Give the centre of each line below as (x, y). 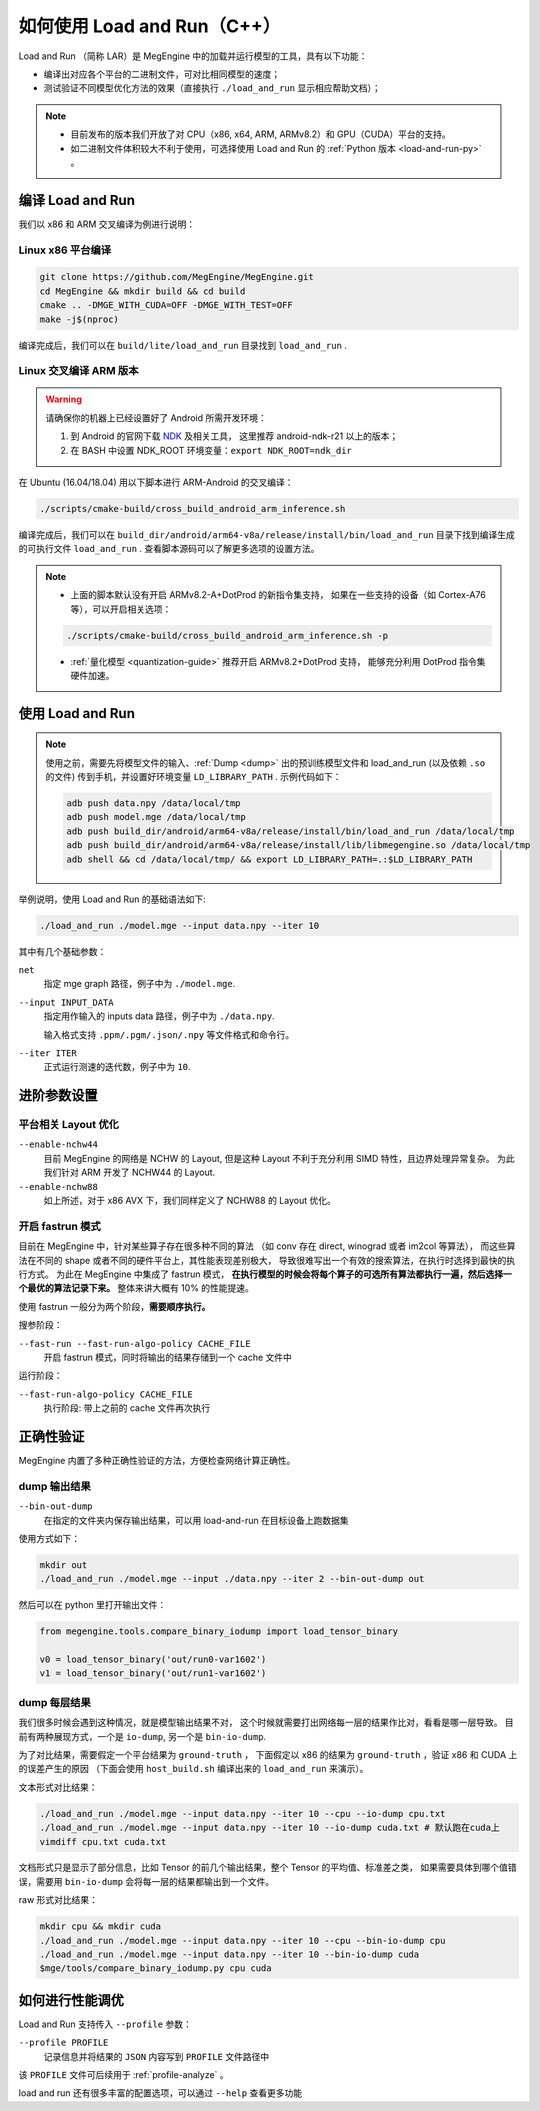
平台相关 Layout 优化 (69, 1125)
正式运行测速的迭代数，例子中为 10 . (117, 1067)
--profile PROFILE (63, 2043)
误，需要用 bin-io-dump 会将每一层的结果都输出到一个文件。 (146, 1881)
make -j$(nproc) (79, 319)
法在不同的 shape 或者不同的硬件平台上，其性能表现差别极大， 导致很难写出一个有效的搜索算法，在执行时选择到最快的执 (267, 1260)
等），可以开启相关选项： (121, 609)
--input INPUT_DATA (66, 1002)
